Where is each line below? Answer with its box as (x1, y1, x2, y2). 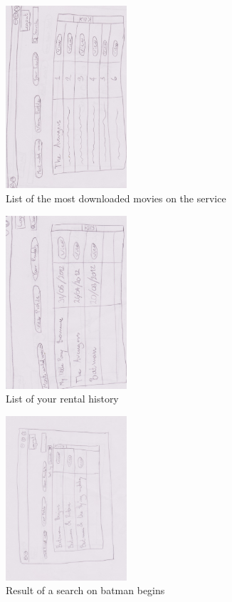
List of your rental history (6, 391, 119, 406)
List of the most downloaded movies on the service (6, 191, 226, 206)
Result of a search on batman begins (6, 583, 165, 598)
